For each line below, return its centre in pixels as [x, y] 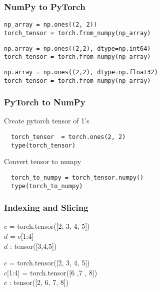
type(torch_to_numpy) [47, 186]
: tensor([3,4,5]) [33, 246]
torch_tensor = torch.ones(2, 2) [68, 137]
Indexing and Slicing [46, 207]
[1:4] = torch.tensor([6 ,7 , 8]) [52, 272]
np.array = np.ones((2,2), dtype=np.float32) [81, 72]
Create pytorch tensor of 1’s [47, 121]
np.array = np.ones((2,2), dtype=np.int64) [77, 48]
